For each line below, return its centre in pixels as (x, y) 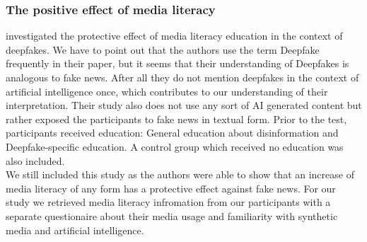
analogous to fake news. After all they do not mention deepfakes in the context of (182, 77)
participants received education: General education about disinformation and (172, 133)
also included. (35, 160)
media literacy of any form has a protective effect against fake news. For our (171, 188)
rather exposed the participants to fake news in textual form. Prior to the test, (176, 119)
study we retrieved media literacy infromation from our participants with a (168, 202)
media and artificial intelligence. (75, 230)
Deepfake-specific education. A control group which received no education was (175, 146)
